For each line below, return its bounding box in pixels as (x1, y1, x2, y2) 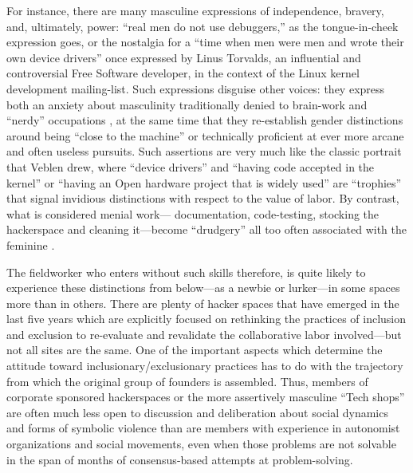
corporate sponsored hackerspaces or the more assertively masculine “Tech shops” (6, 388, 405, 405)
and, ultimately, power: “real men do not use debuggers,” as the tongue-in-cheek (6, 18, 399, 34)
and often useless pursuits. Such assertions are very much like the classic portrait (6, 143, 402, 160)
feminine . (6, 236, 55, 253)
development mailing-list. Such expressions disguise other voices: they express (6, 80, 385, 97)
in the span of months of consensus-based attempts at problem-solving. (6, 451, 353, 467)
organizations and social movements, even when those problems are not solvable (6, 436, 396, 452)
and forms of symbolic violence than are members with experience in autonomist (6, 420, 400, 436)
